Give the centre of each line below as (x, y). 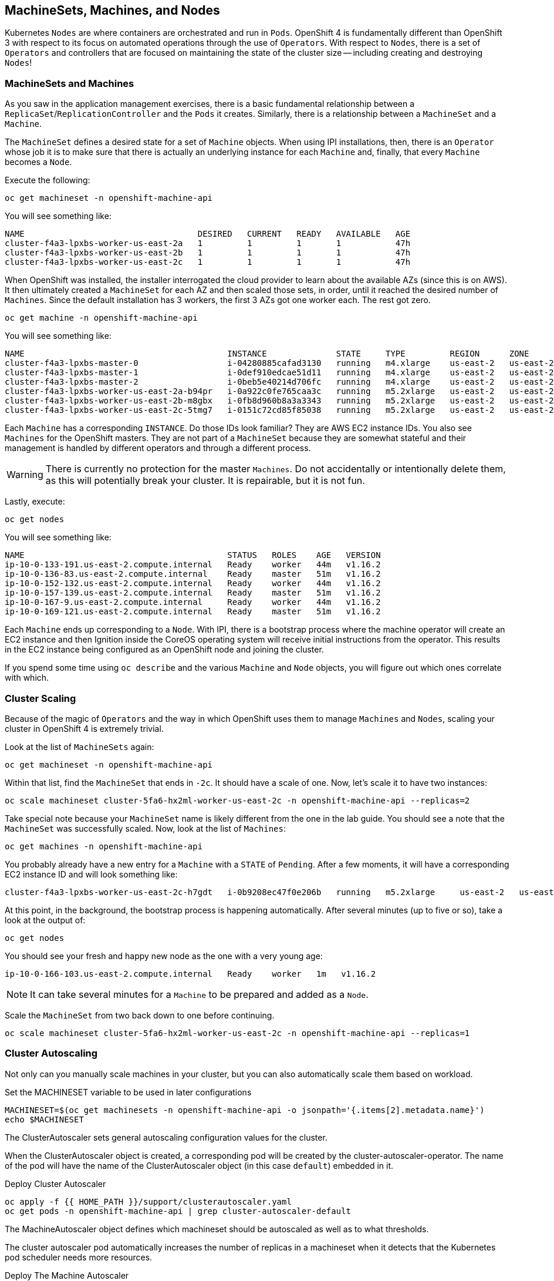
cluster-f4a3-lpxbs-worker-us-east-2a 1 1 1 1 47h (208, 243)
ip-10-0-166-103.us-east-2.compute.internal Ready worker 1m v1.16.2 (190, 974)
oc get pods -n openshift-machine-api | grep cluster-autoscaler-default (178, 1211)
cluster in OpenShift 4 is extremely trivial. (84, 728)
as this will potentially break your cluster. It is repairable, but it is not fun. (205, 481)
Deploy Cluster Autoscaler (55, 1184)
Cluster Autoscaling (51, 1053)
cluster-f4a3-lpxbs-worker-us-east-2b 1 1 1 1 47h (208, 253)
